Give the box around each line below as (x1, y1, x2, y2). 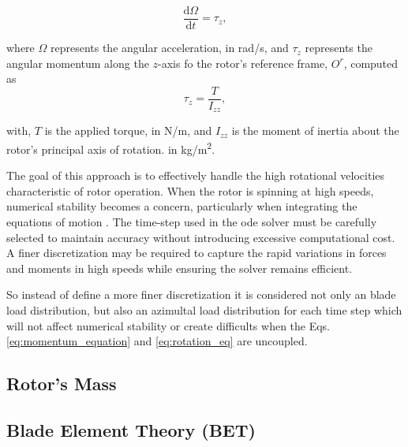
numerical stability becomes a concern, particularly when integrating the (6, 198, 357, 214)
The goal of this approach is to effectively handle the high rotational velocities (6, 167, 385, 184)
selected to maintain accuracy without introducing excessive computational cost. (6, 229, 395, 245)
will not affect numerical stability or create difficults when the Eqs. (6, 317, 331, 333)
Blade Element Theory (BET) (6, 417, 256, 441)
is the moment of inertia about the (231, 122, 399, 139)
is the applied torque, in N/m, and (44, 122, 212, 139)
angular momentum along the (6, 54, 149, 71)
